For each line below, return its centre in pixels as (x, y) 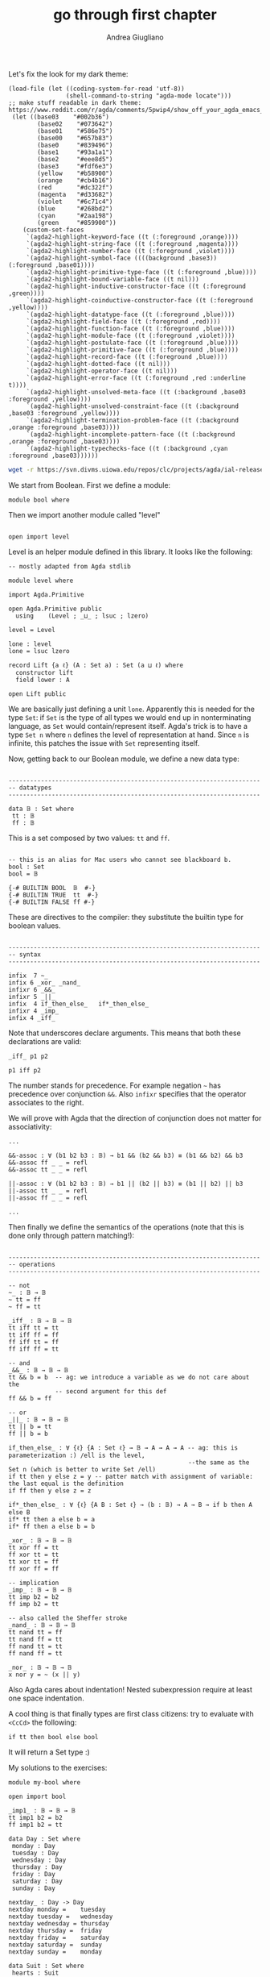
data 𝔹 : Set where (41, 809)
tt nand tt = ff (35, 1632)
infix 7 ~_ (28, 976)
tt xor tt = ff (34, 1562)
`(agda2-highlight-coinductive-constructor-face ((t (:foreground (139, 300)
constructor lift (45, 672)
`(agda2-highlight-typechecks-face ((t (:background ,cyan (127, 448)
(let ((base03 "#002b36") (61, 117)
